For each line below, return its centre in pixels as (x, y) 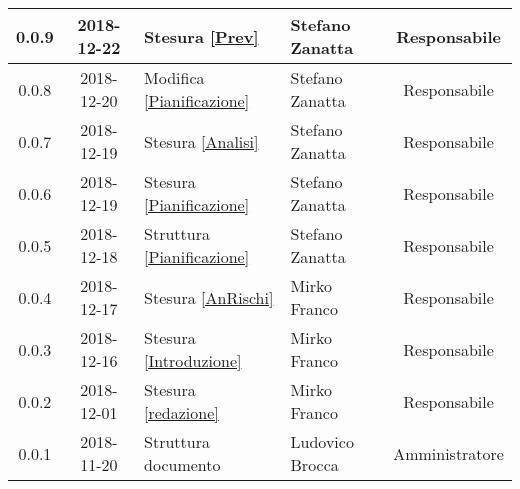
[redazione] (181, 412)
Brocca (314, 464)
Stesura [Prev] (201, 36)
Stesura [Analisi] (201, 141)
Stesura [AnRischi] (209, 297)
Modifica (174, 77)
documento (182, 464)
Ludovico (322, 441)
